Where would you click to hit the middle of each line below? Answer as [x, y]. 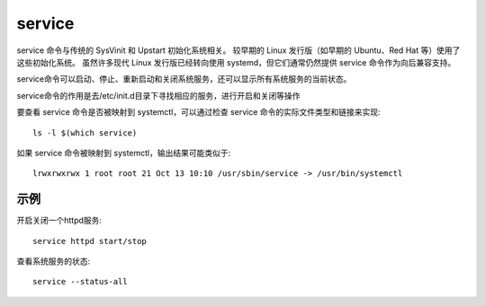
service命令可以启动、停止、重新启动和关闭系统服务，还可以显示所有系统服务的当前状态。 [184, 79]
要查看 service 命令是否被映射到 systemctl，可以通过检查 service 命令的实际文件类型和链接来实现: [199, 112]
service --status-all [80, 282]
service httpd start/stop [90, 241]
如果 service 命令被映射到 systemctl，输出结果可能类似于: [124, 153]
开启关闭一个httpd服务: [59, 221]
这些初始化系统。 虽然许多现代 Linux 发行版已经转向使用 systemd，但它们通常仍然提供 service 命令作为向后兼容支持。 [236, 62]
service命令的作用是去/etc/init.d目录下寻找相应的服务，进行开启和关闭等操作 [158, 95]
